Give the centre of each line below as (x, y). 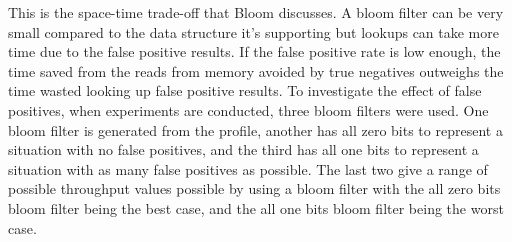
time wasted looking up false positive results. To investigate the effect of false (245, 90)
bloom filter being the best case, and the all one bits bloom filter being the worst (256, 207)
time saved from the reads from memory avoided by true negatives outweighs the (256, 70)
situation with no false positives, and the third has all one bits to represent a (243, 149)
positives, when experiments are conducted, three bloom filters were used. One (248, 109)
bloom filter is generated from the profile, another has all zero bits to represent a (255, 129)
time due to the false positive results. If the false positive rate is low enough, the (254, 51)
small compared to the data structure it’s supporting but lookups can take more (253, 31)
